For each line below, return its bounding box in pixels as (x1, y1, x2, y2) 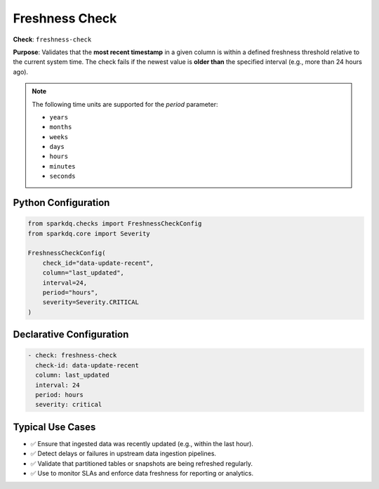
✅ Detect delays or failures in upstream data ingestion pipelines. (30, 450, 217, 458)
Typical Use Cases (13, 421, 96, 433)
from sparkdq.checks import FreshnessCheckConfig (27, 220, 202, 228)
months (49, 123, 72, 131)
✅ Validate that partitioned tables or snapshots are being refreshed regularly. (30, 459, 253, 467)
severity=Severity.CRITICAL (42, 299, 140, 306)
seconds (49, 172, 77, 181)
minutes (49, 162, 77, 170)
